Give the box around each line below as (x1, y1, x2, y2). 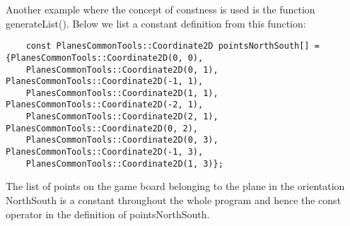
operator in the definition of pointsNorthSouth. (6, 206, 210, 221)
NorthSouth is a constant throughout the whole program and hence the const (6, 193, 342, 207)
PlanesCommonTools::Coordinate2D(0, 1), (25, 64, 218, 75)
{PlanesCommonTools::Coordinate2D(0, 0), (6, 52, 204, 63)
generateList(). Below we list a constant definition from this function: (6, 16, 306, 30)
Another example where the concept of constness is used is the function (6, 2, 315, 16)
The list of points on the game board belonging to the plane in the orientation (6, 179, 345, 194)
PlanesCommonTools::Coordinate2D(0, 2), (6, 123, 199, 133)
